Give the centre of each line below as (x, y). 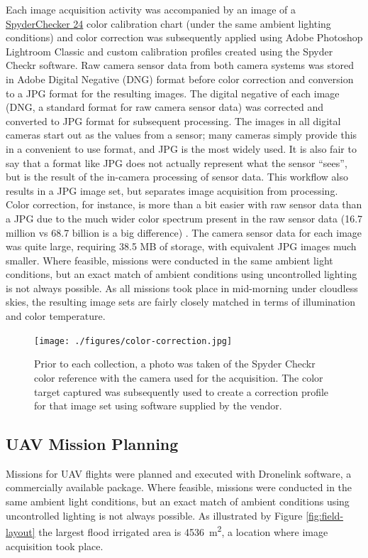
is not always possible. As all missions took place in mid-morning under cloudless (182, 288)
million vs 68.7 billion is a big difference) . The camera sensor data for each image (184, 232)
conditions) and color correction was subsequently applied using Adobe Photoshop (184, 37)
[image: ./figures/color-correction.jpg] (133, 341)
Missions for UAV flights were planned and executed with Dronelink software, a (179, 473)
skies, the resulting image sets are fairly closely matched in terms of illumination (180, 302)
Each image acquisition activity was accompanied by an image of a (151, 9)
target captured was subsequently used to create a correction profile (182, 391)
